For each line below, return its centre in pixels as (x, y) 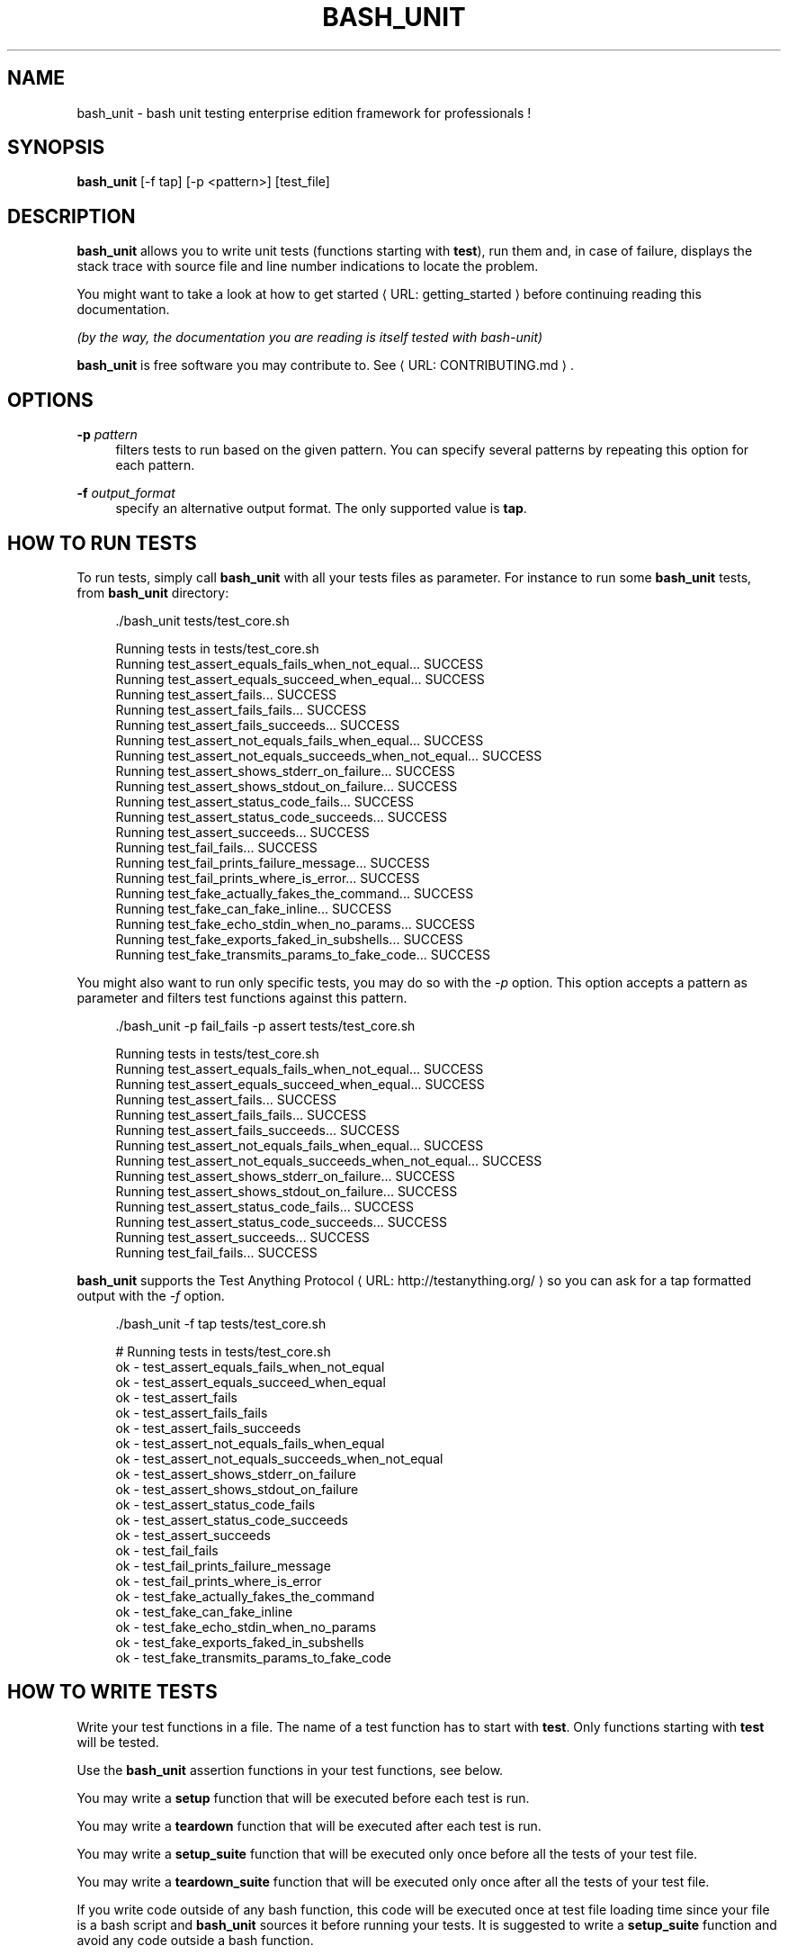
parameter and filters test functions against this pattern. (242, 997)
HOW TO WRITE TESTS (112, 1692)
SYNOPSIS (56, 148)
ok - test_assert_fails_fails (192, 1412)
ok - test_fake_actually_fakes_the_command (245, 1596)
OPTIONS (50, 400)
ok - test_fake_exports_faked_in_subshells (240, 1642)
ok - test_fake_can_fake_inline (204, 1611)
